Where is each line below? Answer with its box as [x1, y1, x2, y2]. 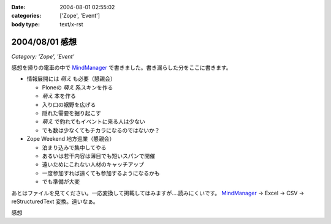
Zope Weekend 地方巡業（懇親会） [26, 135, 115, 143]
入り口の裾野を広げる [42, 101, 96, 108]
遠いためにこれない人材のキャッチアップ [42, 161, 144, 168]
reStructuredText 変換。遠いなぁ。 [11, 198, 99, 205]
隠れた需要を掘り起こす [42, 110, 101, 117]
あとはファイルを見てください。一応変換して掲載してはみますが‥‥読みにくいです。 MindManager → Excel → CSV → [11, 189, 305, 196]
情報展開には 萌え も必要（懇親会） [26, 75, 116, 83]
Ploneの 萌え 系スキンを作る [42, 83, 113, 91]
